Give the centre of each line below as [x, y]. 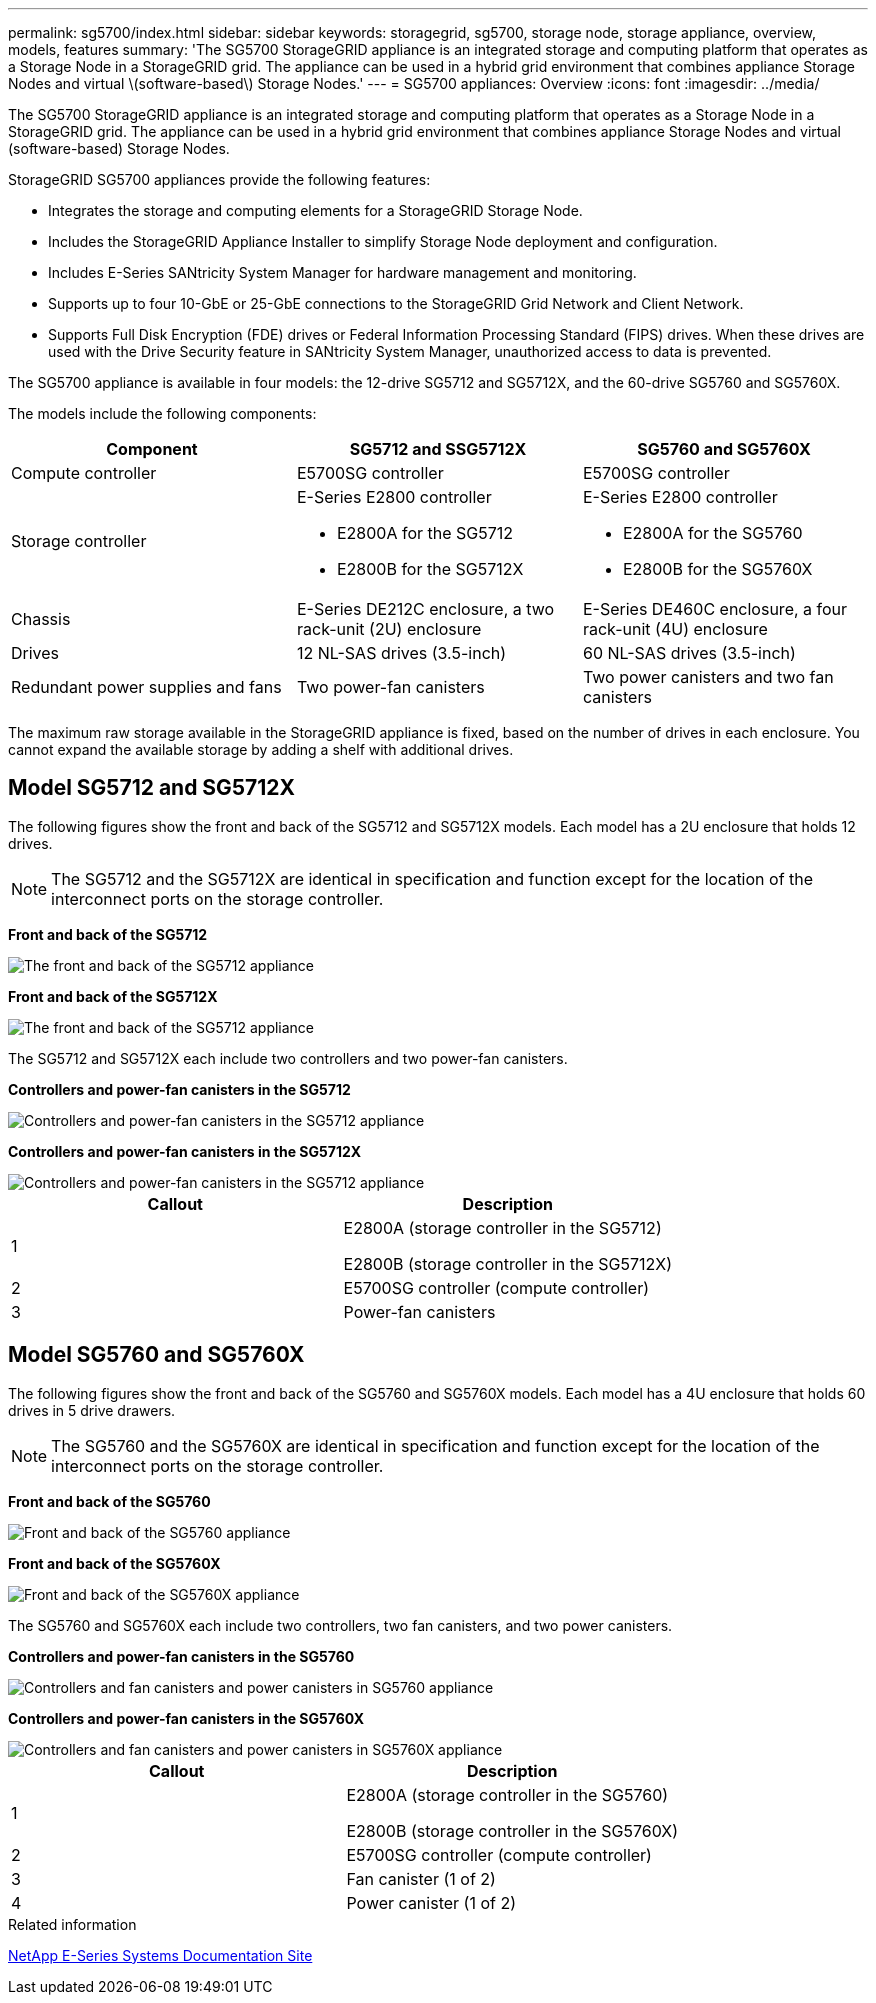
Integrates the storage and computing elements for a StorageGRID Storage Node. [315, 210]
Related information [72, 1924]
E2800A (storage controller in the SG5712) [502, 1227]
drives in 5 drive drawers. [92, 1410]
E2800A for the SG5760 [712, 533]
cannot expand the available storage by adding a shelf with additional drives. [261, 749]
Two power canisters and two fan [708, 677]
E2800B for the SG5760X [717, 569]
